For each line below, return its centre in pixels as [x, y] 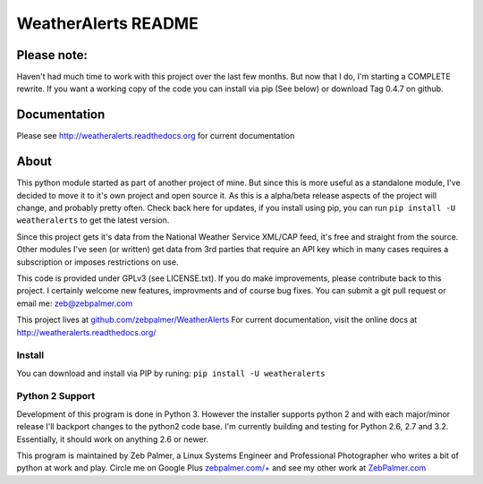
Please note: [52, 55]
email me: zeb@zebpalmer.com [75, 303]
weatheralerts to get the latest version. [93, 220]
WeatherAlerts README [107, 23]
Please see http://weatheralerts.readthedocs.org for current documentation [156, 136]
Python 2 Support [56, 396]
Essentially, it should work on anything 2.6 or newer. [113, 439]
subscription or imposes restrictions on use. [97, 262]
